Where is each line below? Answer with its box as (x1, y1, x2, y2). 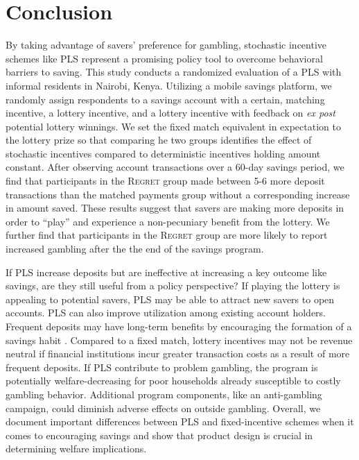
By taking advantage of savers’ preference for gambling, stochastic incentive (6, 37, 327, 52)
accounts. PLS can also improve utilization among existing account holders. (6, 305, 326, 320)
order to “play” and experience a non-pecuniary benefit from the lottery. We (6, 214, 330, 228)
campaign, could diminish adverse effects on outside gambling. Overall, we (6, 400, 321, 415)
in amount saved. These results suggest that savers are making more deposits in (6, 201, 344, 215)
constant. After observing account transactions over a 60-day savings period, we (6, 160, 344, 174)
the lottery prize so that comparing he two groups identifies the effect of (6, 133, 312, 147)
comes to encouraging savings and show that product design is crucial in (6, 427, 313, 442)
